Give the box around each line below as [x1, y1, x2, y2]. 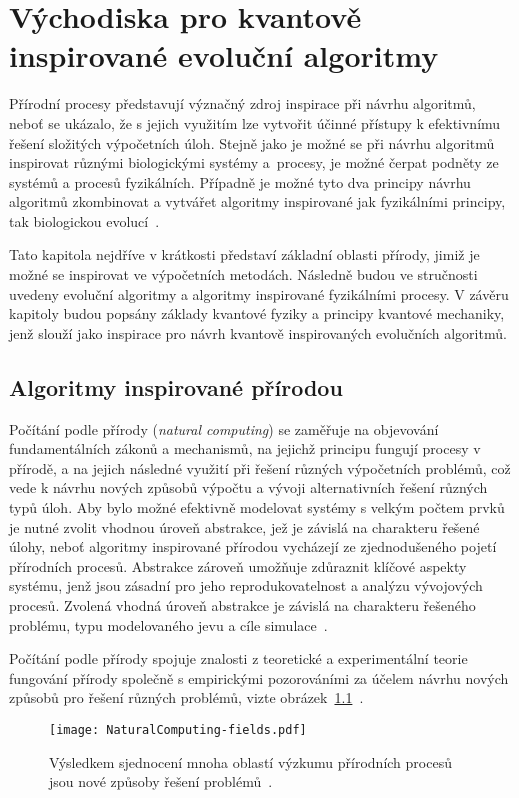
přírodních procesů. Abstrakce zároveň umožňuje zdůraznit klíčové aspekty [9, 555, 467, 576]
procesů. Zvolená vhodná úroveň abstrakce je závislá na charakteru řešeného [9, 594, 476, 615]
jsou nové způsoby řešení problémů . [49, 771, 273, 792]
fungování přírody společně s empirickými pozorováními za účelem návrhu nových [9, 667, 509, 688]
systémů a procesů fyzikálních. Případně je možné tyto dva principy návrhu [9, 171, 471, 192]
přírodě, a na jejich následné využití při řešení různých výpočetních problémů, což [9, 457, 511, 478]
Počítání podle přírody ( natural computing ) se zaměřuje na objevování [9, 418, 439, 439]
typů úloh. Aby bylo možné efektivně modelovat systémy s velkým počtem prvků [9, 497, 505, 518]
